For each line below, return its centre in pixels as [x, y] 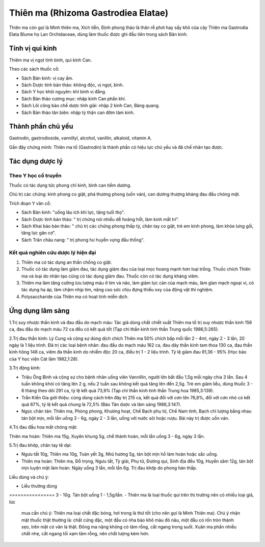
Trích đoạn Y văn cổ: [30, 203]
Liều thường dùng [39, 486]
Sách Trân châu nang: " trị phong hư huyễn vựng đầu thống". [83, 240]
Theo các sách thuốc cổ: [34, 69]
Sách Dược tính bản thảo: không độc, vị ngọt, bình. [73, 85]
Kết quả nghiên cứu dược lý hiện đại [53, 252]
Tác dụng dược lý [36, 161]
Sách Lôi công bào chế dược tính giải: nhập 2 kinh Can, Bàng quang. [91, 106]
